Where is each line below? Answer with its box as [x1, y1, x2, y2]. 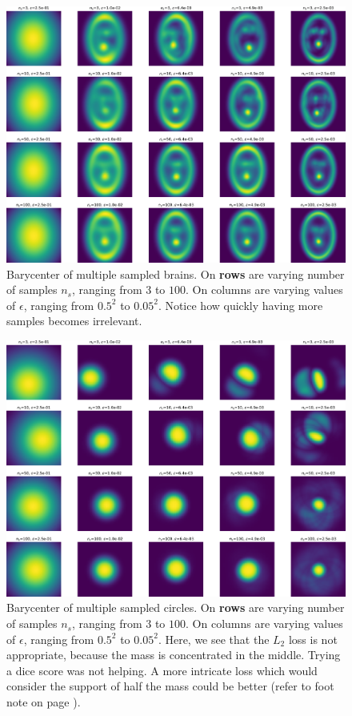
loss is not [288, 630, 338, 647]
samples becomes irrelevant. [6, 312, 142, 329]
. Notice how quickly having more [158, 296, 323, 313]
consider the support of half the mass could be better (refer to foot [6, 678, 334, 694]
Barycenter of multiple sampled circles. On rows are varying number [6, 599, 345, 616]
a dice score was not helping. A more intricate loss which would [6, 662, 318, 678]
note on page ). [6, 694, 81, 710]
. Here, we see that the [158, 630, 270, 647]
